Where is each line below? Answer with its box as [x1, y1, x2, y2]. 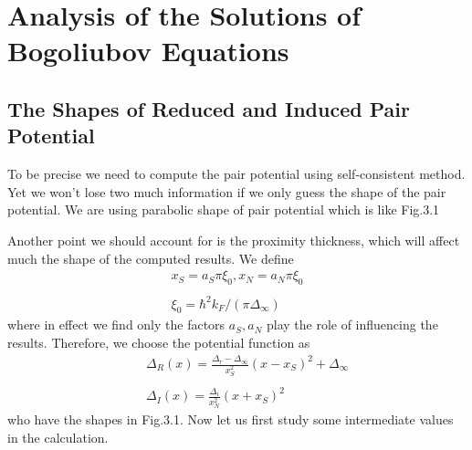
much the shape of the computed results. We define [7, 248, 294, 267]
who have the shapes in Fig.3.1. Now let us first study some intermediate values [7, 410, 454, 429]
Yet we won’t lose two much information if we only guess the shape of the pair [7, 182, 446, 201]
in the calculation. [7, 427, 109, 446]
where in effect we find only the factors [7, 315, 226, 334]
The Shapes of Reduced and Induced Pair [7, 94, 410, 122]
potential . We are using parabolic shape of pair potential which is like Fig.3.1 [7, 200, 440, 219]
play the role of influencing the [266, 315, 438, 334]
